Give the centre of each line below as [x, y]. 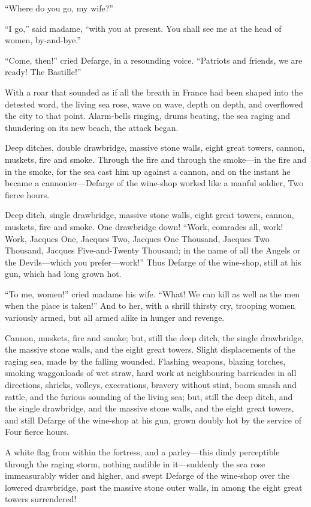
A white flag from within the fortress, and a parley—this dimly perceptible [142, 452]
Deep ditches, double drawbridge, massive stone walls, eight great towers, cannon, [155, 147]
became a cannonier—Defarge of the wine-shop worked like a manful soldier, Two [154, 183]
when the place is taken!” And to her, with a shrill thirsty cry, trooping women [150, 305]
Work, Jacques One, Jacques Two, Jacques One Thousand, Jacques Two [137, 238]
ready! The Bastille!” [43, 72]
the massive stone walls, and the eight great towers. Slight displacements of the [150, 349]
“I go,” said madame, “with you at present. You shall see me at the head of [143, 28]
